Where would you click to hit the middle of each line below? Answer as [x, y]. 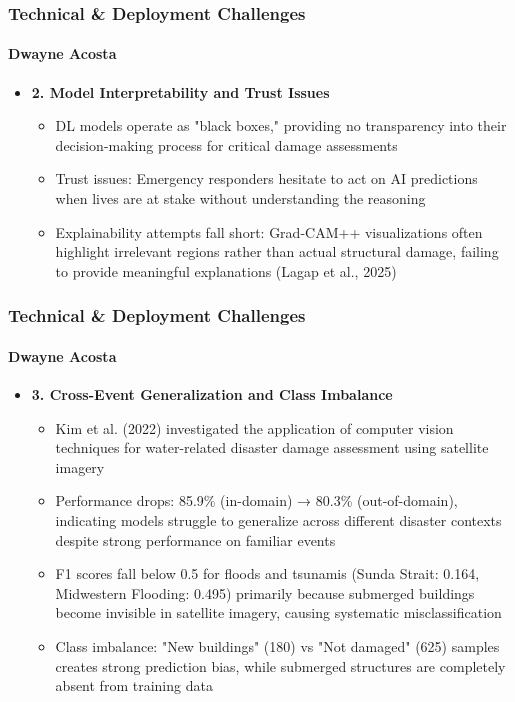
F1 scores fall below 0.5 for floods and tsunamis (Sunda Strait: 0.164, [267, 573]
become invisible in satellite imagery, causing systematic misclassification [278, 612]
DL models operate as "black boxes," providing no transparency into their [281, 125]
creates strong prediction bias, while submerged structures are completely [280, 665]
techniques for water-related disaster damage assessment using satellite [272, 447]
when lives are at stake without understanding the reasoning [240, 198]
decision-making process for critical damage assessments [226, 144]
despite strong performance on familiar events [195, 539]
